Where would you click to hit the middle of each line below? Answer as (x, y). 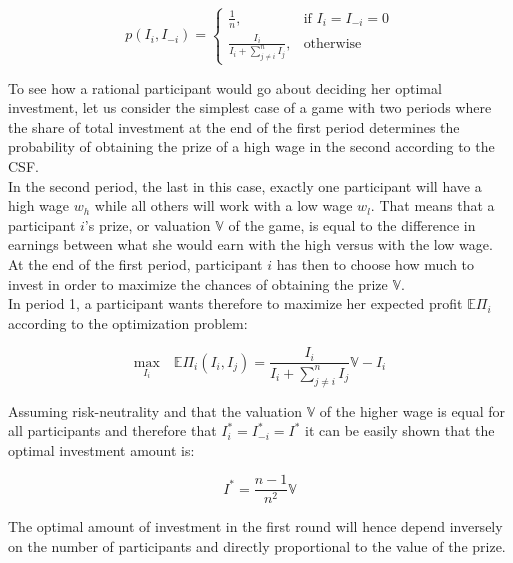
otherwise (332, 43)
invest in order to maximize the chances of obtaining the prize (198, 283)
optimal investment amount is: (101, 449)
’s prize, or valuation (147, 224)
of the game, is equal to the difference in (352, 224)
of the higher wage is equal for (412, 410)
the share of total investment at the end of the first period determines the (234, 126)
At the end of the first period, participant (135, 264)
